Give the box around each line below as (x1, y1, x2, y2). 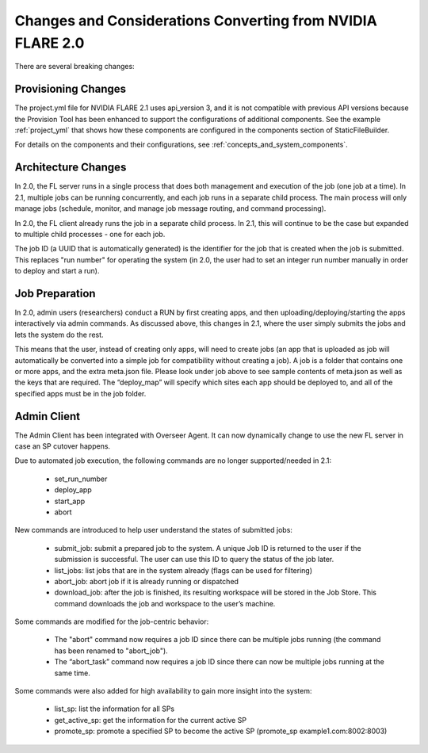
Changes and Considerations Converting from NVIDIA (14, 12, 378, 29)
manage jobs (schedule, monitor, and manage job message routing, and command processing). (14, 204, 327, 213)
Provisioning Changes (14, 82, 127, 96)
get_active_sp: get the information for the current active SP (54, 715, 247, 724)
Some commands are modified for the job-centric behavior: (14, 617, 209, 626)
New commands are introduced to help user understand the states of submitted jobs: (14, 526, 293, 535)
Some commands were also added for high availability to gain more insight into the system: (14, 686, 312, 696)
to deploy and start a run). (14, 266, 100, 276)
